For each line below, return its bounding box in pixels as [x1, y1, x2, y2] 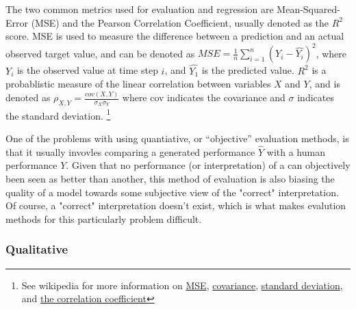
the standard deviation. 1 [5, 106, 111, 122]
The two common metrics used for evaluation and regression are [5, 2, 274, 16]
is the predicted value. [201, 63, 294, 77]
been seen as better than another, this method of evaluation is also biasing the [5, 172, 335, 186]
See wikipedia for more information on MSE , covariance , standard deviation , [21, 278, 343, 292]
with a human [266, 144, 325, 159]
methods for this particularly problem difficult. [5, 211, 202, 226]
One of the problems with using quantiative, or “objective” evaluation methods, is [5, 131, 349, 146]
